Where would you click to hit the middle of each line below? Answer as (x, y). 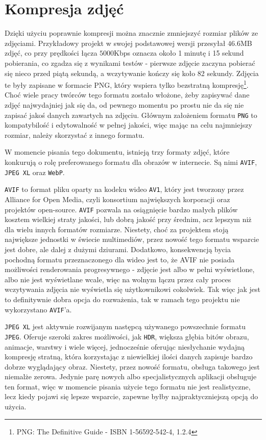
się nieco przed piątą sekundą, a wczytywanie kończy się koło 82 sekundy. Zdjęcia (132, 73)
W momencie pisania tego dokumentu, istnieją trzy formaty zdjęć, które (117, 152)
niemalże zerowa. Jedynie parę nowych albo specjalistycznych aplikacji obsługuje (131, 376)
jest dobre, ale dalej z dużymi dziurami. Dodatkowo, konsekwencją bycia (118, 249)
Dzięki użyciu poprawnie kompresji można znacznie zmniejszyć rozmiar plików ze (131, 33)
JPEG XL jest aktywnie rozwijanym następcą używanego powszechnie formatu (125, 326)
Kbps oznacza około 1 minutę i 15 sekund (179, 53)
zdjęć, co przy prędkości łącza (51, 53)
